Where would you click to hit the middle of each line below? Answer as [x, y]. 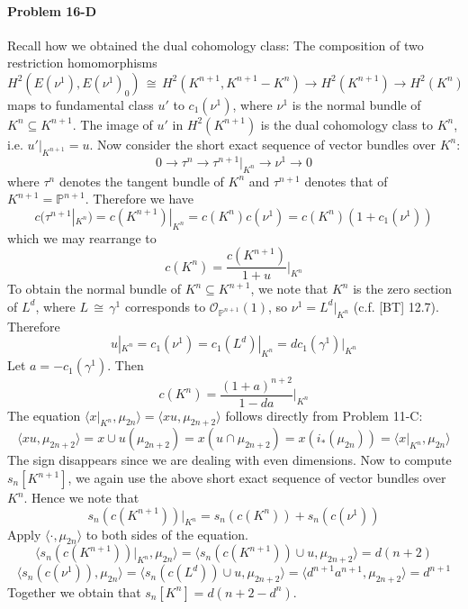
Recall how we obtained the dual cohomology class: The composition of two [216, 45]
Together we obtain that [74, 591]
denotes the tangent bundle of [141, 181]
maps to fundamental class [81, 104]
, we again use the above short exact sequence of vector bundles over [257, 477]
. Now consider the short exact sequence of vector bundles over [263, 144]
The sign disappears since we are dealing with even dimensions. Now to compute [229, 460]
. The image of [112, 124]
